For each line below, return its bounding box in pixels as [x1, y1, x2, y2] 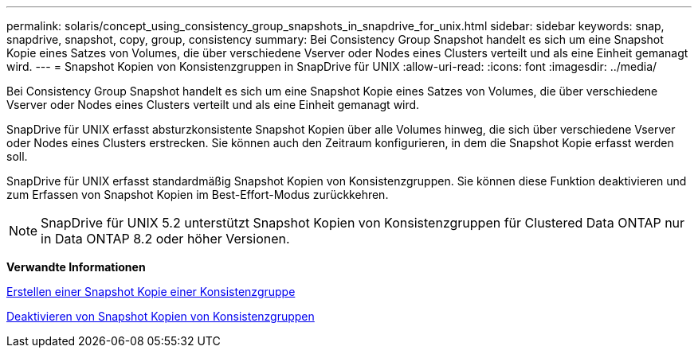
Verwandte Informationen [6, 260, 146, 274]
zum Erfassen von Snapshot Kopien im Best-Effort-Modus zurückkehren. [6, 188, 389, 201]
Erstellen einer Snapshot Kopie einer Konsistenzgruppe [6, 285, 296, 298]
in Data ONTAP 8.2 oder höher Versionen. [41, 231, 290, 247]
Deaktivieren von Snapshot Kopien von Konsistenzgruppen [6, 309, 315, 323]
